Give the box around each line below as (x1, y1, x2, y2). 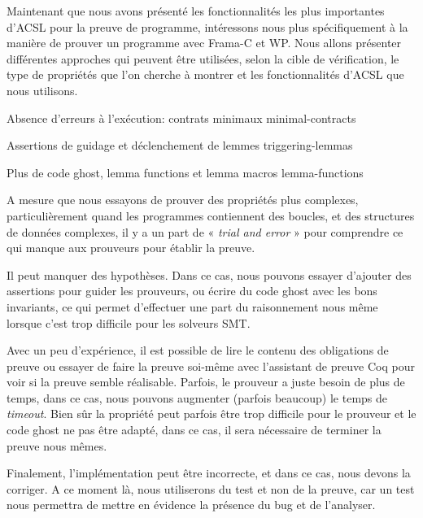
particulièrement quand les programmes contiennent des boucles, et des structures (7, 207, 415, 224)
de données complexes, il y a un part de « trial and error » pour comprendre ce (7, 223, 403, 240)
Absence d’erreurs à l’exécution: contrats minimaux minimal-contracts (7, 109, 356, 126)
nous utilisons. (7, 81, 78, 98)
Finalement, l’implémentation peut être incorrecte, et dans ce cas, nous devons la (7, 464, 411, 481)
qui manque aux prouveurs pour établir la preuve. (7, 239, 255, 256)
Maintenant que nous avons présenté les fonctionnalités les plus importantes (7, 2, 385, 19)
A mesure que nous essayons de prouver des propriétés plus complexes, (7, 191, 359, 208)
